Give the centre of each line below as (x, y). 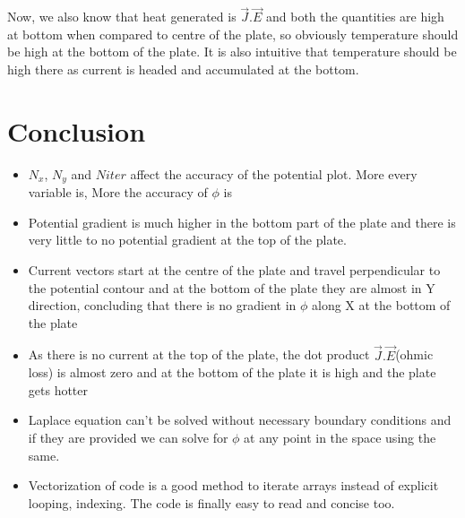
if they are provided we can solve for (128, 437)
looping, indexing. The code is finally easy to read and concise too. (211, 502)
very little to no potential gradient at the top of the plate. (187, 240)
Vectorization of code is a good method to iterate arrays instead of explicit (233, 485)
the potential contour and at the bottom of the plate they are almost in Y (232, 287)
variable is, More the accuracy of (118, 192)
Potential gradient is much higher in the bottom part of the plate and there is (242, 222)
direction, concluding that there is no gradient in (162, 305)
